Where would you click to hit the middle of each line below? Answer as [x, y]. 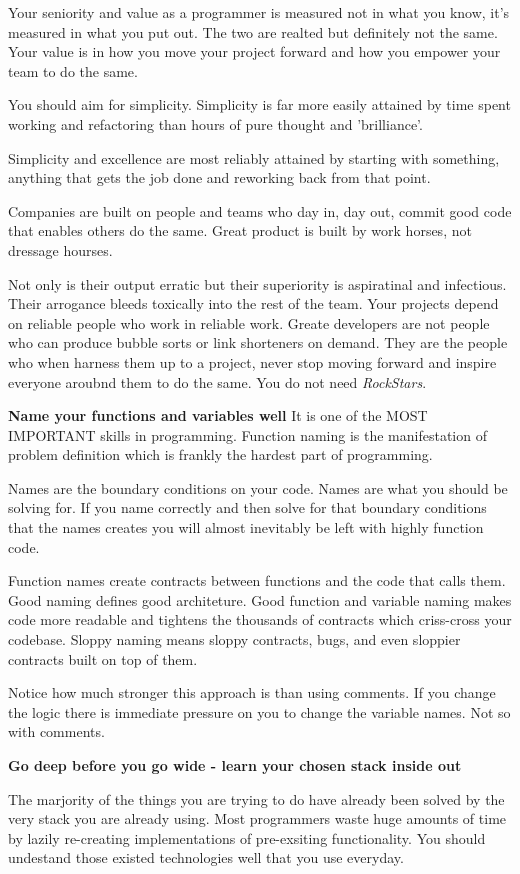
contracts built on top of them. [103, 658]
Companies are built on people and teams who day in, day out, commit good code [260, 210]
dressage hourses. [60, 249]
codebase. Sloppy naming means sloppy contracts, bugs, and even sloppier [234, 639]
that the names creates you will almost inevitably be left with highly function [246, 527]
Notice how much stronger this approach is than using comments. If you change [252, 692]
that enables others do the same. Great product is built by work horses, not [240, 230]
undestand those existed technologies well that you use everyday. [206, 857]
